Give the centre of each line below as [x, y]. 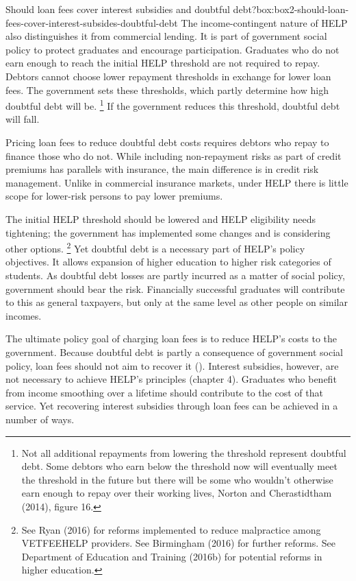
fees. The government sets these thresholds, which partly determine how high [167, 90]
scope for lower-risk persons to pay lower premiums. [114, 196]
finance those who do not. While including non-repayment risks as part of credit [174, 155]
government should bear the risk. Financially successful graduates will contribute [175, 288]
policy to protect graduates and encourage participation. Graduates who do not [173, 49]
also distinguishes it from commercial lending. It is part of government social [166, 36]
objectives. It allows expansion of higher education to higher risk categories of [168, 262]
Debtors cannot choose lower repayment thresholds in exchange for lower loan [168, 76]
